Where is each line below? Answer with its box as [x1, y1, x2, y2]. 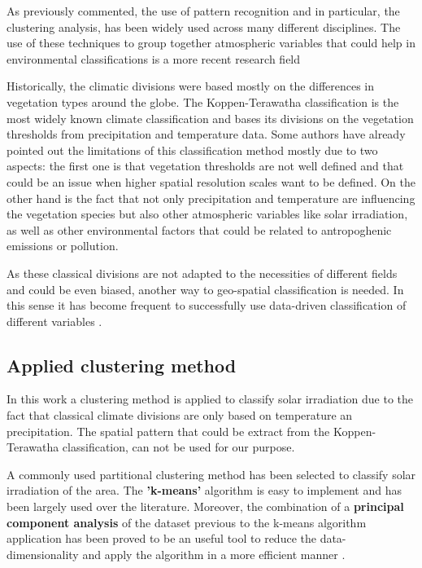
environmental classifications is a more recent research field [7, 50, 301, 67]
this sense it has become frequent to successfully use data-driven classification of [7, 297, 407, 314]
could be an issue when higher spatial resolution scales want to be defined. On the [7, 173, 415, 190]
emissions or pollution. [7, 237, 119, 254]
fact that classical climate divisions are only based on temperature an [7, 407, 353, 424]
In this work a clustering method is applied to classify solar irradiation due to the [7, 390, 414, 407]
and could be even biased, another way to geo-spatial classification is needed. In [7, 280, 404, 297]
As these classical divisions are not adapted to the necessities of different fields [7, 264, 398, 281]
